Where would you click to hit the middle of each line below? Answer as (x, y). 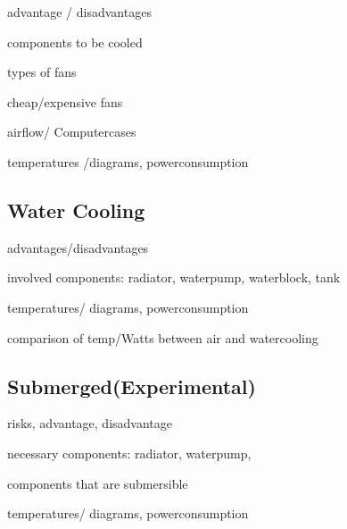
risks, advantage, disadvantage (90, 423)
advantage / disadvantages (79, 12)
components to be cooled (75, 42)
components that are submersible (98, 483)
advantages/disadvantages (78, 247)
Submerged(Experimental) (132, 386)
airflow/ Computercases (72, 132)
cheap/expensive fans (65, 101)
